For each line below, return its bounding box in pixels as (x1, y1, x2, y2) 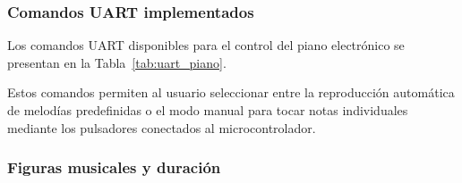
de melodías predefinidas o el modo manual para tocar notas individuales (7, 101, 408, 119)
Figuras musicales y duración (7, 156, 221, 179)
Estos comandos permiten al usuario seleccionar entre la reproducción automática (7, 83, 455, 102)
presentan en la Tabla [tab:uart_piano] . (7, 53, 227, 71)
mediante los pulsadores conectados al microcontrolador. (7, 118, 316, 137)
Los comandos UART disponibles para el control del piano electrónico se (7, 36, 405, 54)
